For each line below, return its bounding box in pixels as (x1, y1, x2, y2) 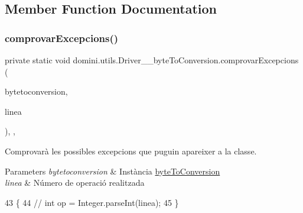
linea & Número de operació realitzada (5, 176, 145, 189)
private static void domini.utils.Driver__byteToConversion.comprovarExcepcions (5, 54, 299, 66)
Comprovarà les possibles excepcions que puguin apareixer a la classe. (5, 144, 257, 157)
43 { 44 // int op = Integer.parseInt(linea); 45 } (5, 196, 179, 208)
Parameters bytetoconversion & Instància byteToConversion (5, 164, 220, 177)
